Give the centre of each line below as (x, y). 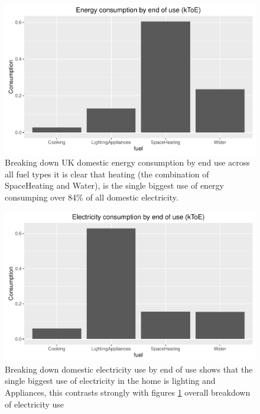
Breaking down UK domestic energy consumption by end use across (127, 162)
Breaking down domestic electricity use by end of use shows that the (129, 369)
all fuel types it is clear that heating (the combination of (107, 174)
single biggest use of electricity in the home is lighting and (110, 381)
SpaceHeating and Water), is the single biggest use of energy (114, 185)
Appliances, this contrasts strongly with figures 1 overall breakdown (128, 392)
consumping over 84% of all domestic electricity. (92, 197)
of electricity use (35, 404)
